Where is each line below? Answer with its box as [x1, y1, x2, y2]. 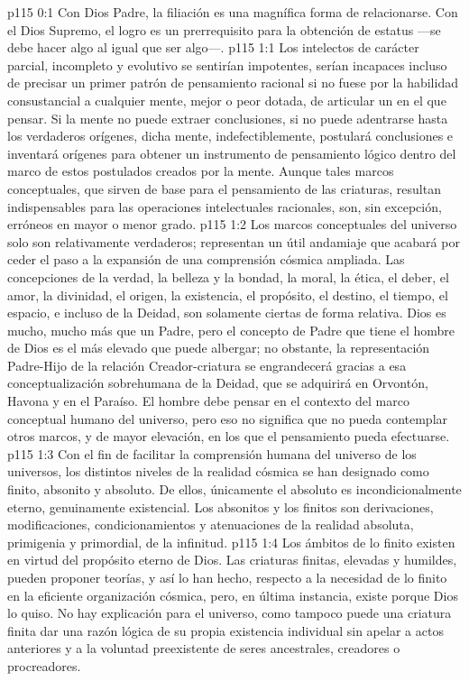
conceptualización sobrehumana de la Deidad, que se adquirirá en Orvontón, [7, 373, 428, 392]
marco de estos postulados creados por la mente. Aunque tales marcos [7, 161, 394, 180]
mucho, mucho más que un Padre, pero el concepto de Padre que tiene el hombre [7, 320, 455, 339]
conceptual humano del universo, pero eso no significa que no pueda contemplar [7, 409, 448, 428]
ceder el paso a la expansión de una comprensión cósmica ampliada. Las [7, 250, 405, 269]
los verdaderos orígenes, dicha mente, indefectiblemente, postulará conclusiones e [7, 126, 454, 145]
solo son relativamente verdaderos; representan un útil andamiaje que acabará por [7, 232, 460, 251]
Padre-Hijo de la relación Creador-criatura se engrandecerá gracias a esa [7, 355, 407, 374]
